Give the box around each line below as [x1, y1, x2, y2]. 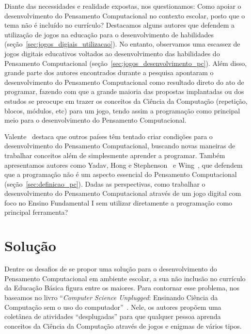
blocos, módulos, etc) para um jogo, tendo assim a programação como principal [4, 105, 240, 115]
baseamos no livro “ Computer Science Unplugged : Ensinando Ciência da [4, 292, 218, 302]
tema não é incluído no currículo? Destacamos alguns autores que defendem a [4, 20, 235, 30]
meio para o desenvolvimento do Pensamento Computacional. [4, 115, 187, 125]
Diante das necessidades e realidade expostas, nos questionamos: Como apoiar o [4, 1, 241, 11]
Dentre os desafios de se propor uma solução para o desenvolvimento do [4, 264, 217, 274]
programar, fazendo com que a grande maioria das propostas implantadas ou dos [4, 86, 244, 96]
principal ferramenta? [4, 207, 68, 217]
